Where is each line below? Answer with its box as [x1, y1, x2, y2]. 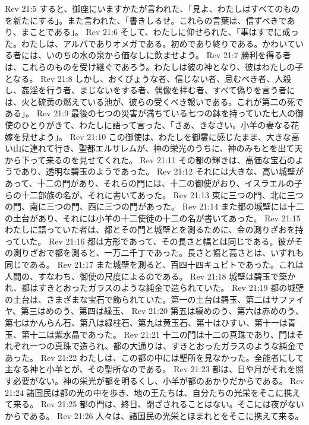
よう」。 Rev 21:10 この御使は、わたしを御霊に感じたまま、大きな [37, 130, 291, 142]
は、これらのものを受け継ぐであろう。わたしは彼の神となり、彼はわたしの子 [5, 60, 304, 72]
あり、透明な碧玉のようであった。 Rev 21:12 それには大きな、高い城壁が [21, 165, 304, 177]
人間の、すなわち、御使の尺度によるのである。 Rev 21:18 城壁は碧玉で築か [5, 269, 296, 282]
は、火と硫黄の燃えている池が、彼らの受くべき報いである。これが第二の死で [5, 95, 304, 107]
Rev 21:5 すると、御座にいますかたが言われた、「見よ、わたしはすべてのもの [5, 2, 300, 14]
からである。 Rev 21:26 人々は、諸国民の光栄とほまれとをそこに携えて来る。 [5, 409, 304, 421]
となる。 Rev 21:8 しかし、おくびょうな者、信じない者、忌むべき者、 [5, 72, 275, 84]
